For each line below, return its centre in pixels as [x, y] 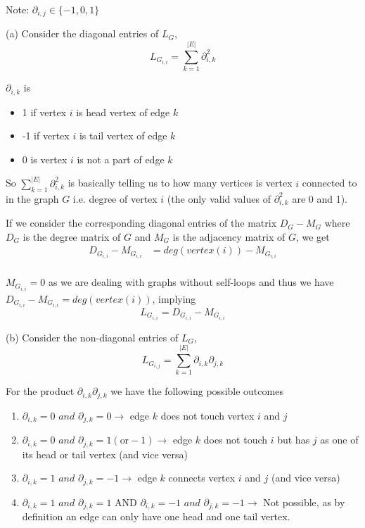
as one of [339, 440]
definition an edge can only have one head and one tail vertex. [156, 516]
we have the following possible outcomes [197, 391]
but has [294, 440]
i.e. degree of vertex [115, 198]
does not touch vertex [207, 415]
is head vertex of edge [123, 112]
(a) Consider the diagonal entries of [82, 33]
